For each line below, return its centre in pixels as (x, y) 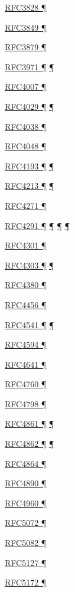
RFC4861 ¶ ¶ (30, 423)
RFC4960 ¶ (26, 503)
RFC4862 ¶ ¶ (30, 444)
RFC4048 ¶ (26, 146)
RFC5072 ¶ (26, 523)
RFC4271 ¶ (26, 205)
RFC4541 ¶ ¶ (30, 324)
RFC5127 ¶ (26, 562)
